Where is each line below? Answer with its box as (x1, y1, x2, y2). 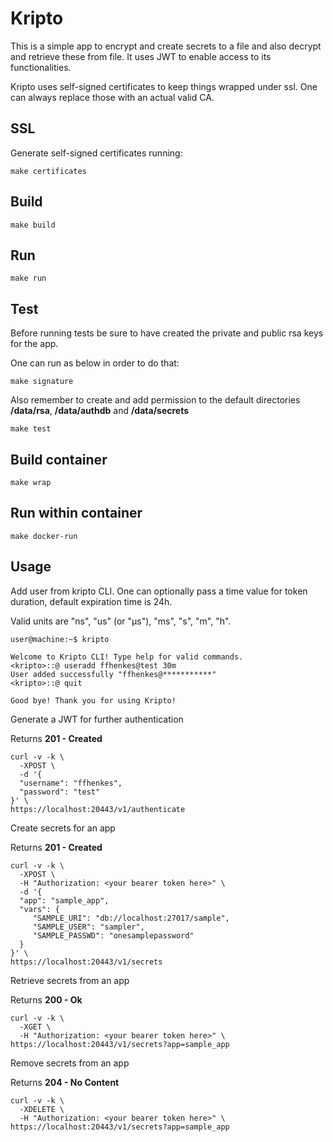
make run (10, 273, 47, 284)
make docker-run (10, 531, 78, 541)
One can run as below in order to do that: (10, 357, 180, 369)
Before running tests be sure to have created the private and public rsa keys (10, 327, 324, 339)
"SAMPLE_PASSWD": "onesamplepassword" (32, 930, 195, 941)
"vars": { (19, 904, 60, 914)
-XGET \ (19, 1022, 52, 1032)
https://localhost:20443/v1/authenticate (10, 804, 186, 814)
